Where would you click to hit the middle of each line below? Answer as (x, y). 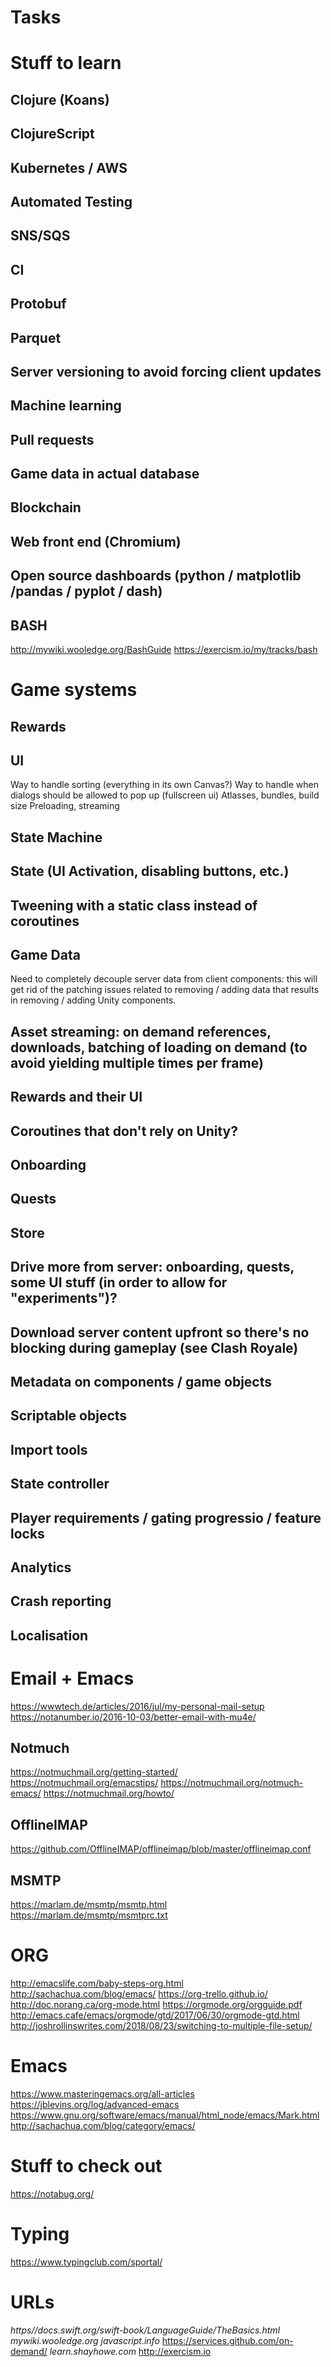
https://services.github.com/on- (227, 2340)
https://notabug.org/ (52, 2193)
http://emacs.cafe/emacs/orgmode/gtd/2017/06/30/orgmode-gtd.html (155, 2015)
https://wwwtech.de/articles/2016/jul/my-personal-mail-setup (137, 1706)
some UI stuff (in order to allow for (119, 1282)
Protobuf (38, 304)
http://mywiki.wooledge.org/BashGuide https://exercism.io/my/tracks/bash (164, 650)
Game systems (74, 690)
